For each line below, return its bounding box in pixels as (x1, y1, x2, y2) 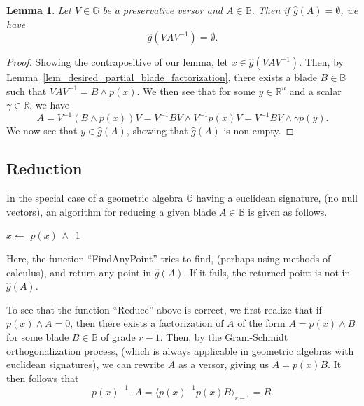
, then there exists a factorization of (70, 316, 224, 330)
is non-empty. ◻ (223, 123, 295, 138)
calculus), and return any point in (6, 265, 152, 279)
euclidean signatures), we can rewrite (6, 357, 165, 372)
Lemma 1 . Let (6, 3, 71, 17)
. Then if (251, 3, 290, 17)
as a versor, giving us (178, 357, 269, 372)
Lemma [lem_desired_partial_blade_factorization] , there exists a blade (6, 70, 317, 85)
